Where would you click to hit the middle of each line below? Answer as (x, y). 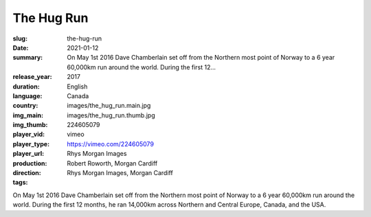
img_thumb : (30, 125)
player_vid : (29, 135)
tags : (20, 183)
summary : (28, 58)
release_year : (33, 77)
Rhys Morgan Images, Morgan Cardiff (120, 173)
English (77, 87)
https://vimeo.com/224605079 (111, 144)
